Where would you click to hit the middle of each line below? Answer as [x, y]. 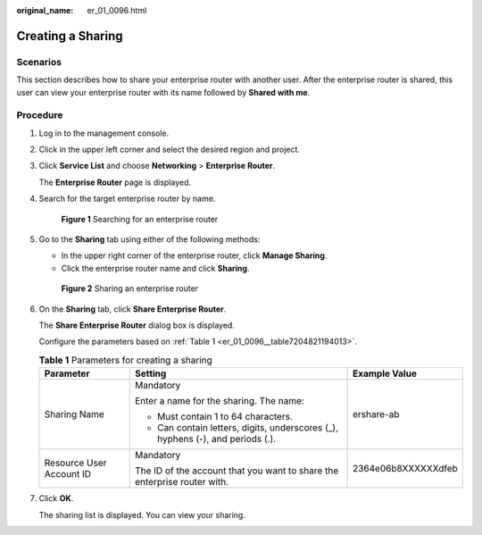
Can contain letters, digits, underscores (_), [248, 428]
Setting [150, 373]
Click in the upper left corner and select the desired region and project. [170, 150]
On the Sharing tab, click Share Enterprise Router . [133, 309]
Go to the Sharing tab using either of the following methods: [150, 239]
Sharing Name [74, 414]
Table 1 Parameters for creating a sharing [126, 360]
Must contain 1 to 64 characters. [225, 417]
